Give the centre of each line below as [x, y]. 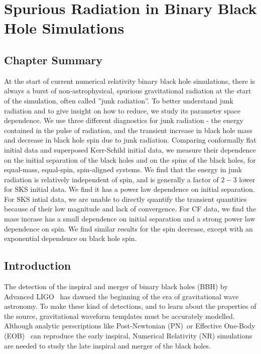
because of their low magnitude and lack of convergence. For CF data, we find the [130, 209]
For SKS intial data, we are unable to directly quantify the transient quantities [125, 199]
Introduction [38, 265]
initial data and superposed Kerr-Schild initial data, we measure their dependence [130, 149]
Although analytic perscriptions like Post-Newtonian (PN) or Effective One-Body [130, 326]
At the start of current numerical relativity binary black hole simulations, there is [129, 81]
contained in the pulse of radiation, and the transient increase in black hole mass [128, 130]
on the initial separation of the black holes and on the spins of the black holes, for [130, 159]
